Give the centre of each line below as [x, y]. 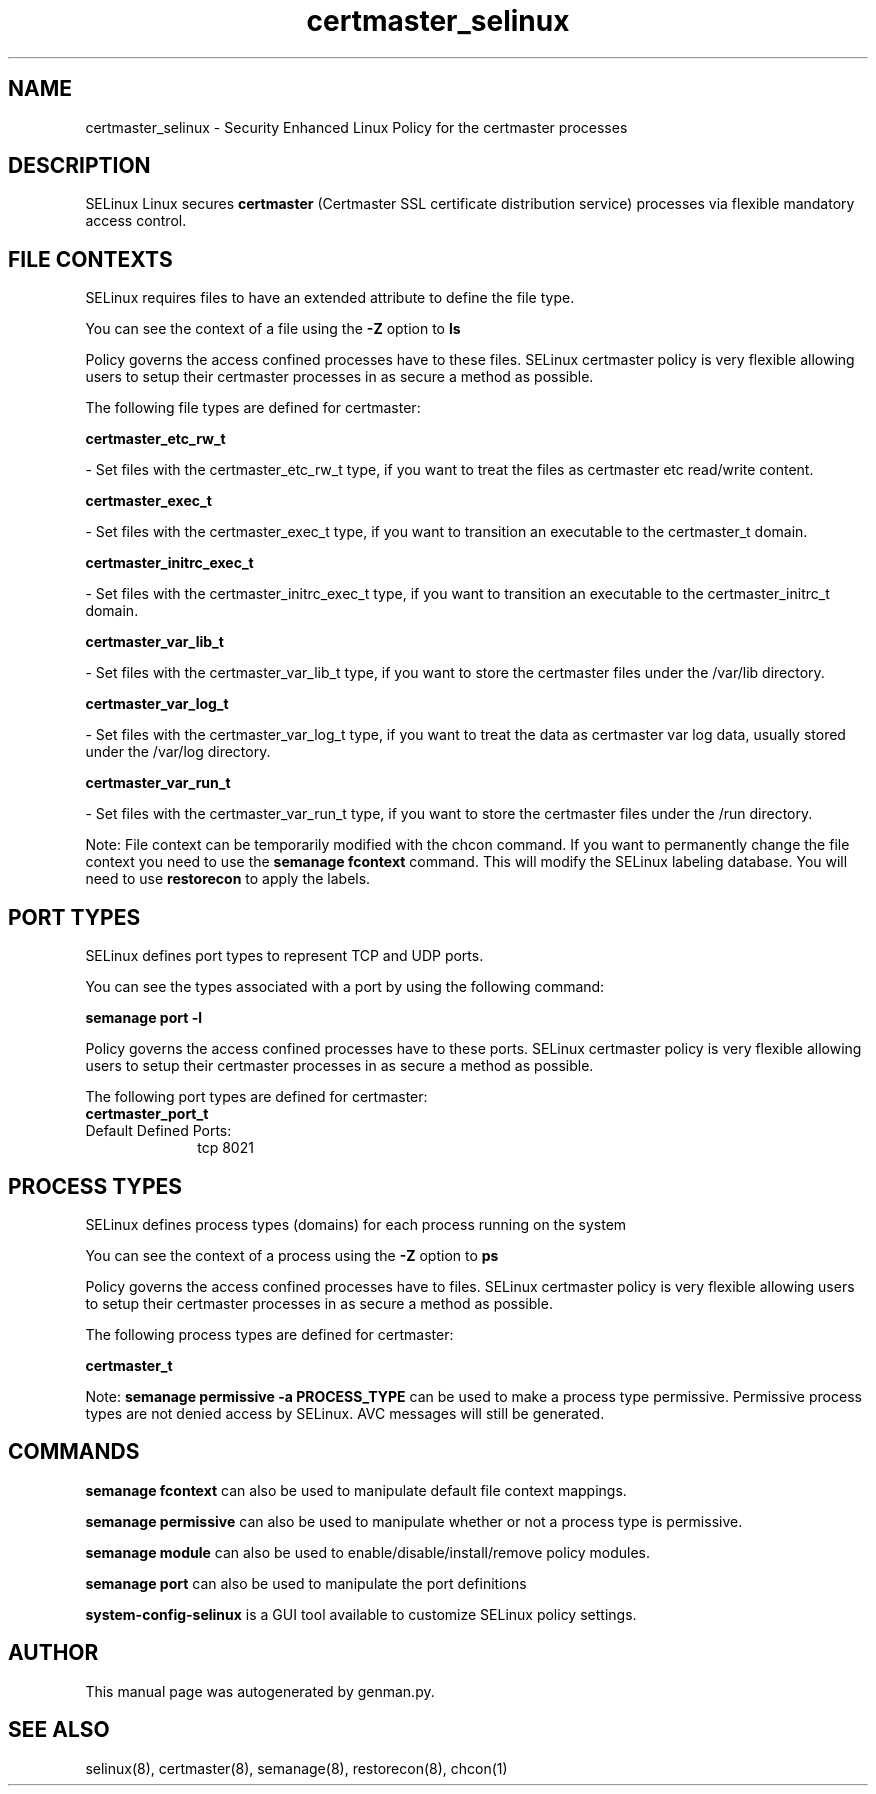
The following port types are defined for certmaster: [256, 1097]
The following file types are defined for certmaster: [253, 408]
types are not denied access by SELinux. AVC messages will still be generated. [345, 1413]
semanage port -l [143, 1018]
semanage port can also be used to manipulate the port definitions [306, 1583]
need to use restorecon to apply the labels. [228, 879]
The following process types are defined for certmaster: [269, 1334]
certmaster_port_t [147, 1114]
